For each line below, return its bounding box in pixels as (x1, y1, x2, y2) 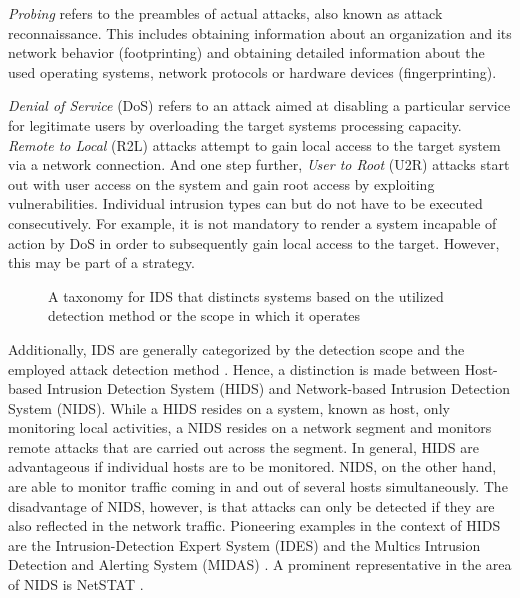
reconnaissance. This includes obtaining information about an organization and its (8, 22, 512, 43)
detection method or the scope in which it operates (48, 305, 361, 326)
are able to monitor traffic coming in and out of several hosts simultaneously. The (8, 476, 508, 497)
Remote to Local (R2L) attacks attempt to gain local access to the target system (8, 134, 501, 155)
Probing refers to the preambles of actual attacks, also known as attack (8, 3, 443, 23)
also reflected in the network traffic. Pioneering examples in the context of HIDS (8, 515, 501, 536)
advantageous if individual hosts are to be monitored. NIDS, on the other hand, (8, 456, 497, 477)
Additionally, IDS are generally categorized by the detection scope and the (8, 338, 465, 359)
